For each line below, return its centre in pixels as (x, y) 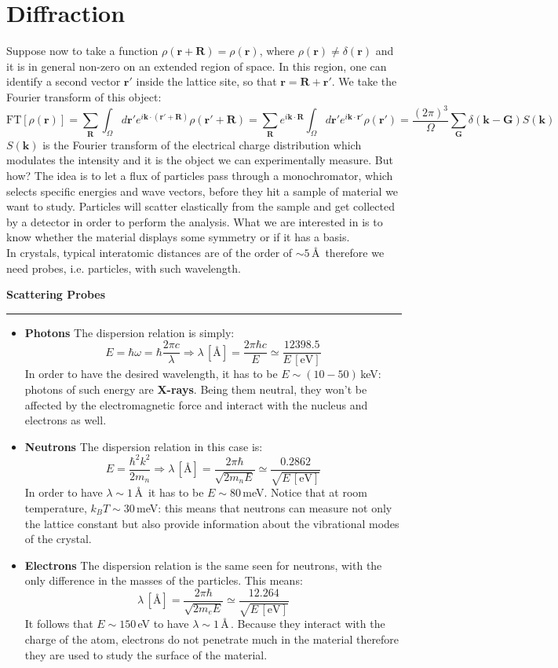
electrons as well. (66, 420)
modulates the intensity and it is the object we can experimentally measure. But (200, 160)
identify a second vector (64, 81)
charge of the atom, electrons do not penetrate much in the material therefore (212, 639)
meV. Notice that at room (305, 492)
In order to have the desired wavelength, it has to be (151, 374)
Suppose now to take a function (82, 51)
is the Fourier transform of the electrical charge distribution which (202, 144)
